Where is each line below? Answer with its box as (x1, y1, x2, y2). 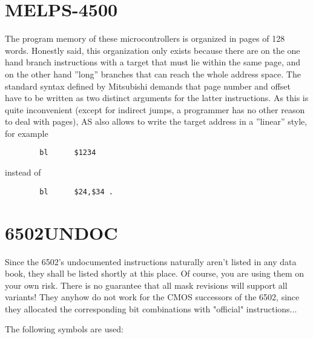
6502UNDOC (5, 220, 118, 245)
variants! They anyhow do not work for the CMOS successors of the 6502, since (5, 291, 300, 303)
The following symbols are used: (5, 323, 124, 335)
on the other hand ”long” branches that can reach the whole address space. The (5, 67, 301, 80)
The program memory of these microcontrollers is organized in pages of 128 (5, 32, 285, 45)
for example (5, 127, 48, 139)
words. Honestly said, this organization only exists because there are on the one (5, 44, 300, 56)
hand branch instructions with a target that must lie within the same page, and (5, 56, 301, 68)
